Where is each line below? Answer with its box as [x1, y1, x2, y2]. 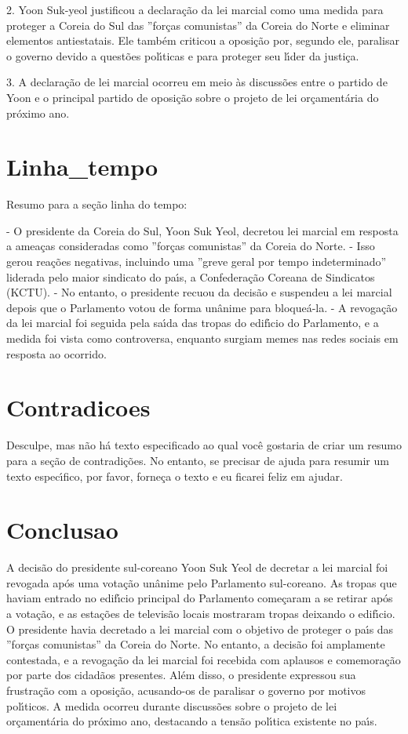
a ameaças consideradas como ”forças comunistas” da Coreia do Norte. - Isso [6, 238, 375, 254]
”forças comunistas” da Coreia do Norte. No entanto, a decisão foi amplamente [6, 636, 385, 652]
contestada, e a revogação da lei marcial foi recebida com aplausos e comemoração [6, 651, 401, 667]
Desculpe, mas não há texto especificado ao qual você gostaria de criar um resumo [6, 437, 402, 453]
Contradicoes [6, 391, 151, 423]
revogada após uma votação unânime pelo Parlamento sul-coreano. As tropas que [6, 574, 397, 590]
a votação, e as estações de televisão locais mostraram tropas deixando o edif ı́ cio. [6, 605, 395, 622]
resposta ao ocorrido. [6, 345, 107, 362]
